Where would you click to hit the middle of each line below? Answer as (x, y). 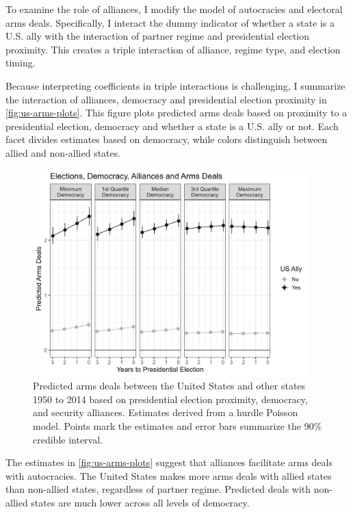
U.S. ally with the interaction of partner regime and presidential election (158, 36)
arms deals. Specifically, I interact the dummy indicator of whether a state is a (170, 22)
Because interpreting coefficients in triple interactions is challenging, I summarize (175, 85)
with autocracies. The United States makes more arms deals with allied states (169, 475)
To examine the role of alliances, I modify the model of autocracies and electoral (174, 9)
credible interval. (68, 439)
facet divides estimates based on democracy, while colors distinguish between (167, 139)
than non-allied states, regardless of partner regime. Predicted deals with (158, 489)
